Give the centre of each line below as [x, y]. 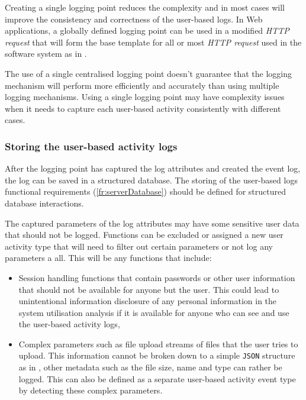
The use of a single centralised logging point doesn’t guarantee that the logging [148, 73]
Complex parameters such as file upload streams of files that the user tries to [158, 343]
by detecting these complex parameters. [91, 390]
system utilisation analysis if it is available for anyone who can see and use [154, 312]
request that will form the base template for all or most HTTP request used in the [153, 42]
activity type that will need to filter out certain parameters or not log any [139, 246]
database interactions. [44, 203]
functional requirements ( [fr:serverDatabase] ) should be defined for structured [146, 191]
